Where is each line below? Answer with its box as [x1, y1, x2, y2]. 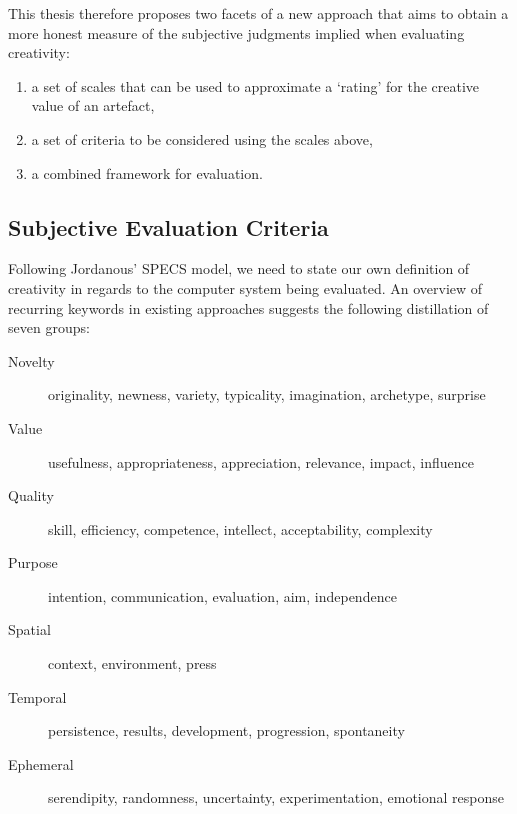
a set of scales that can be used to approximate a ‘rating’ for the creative [31, 75, 480, 96]
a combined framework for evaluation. [31, 162, 263, 183]
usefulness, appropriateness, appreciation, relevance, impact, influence [48, 451, 475, 472]
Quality [8, 485, 54, 506]
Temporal [8, 686, 67, 707]
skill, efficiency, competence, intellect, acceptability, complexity [48, 518, 433, 539]
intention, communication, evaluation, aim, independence [48, 585, 397, 606]
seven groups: [8, 317, 90, 338]
